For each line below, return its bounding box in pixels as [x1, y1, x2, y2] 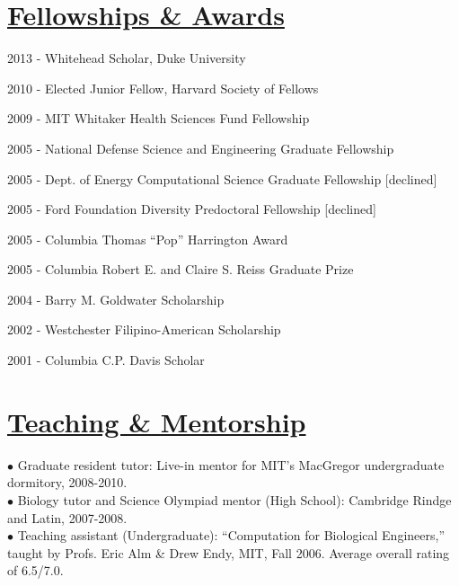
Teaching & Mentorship [7, 403, 306, 439]
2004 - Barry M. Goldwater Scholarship [7, 289, 225, 308]
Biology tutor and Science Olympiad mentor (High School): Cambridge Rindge [17, 490, 452, 509]
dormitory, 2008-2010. [7, 473, 128, 492]
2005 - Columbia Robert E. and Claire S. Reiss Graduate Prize [7, 260, 354, 279]
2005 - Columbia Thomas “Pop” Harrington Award [7, 229, 288, 248]
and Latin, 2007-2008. [7, 508, 128, 527]
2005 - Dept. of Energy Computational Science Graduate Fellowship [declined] [7, 169, 437, 188]
